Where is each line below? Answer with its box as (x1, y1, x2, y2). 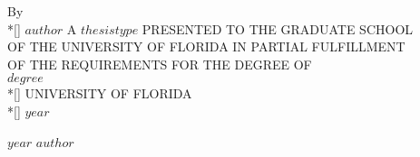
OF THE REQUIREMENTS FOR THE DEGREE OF (7, 54, 312, 73)
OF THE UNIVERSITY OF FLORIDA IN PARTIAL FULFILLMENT (7, 37, 405, 56)
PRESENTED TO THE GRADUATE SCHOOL (142, 19, 414, 38)
